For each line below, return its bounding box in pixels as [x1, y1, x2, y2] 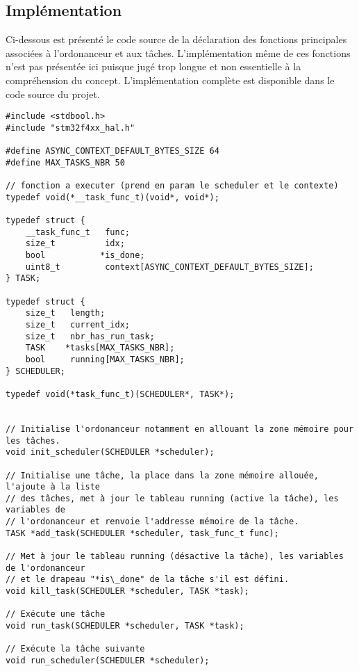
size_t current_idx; [25, 319, 130, 330]
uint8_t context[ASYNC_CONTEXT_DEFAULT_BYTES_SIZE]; [25, 261, 314, 272]
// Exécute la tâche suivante [6, 644, 145, 654]
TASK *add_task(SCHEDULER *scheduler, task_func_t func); [6, 528, 279, 538]
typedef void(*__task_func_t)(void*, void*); [6, 192, 219, 202]
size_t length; [25, 308, 106, 318]
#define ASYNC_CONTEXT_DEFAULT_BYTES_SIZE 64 [6, 146, 219, 156]
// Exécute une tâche [6, 609, 106, 620]
